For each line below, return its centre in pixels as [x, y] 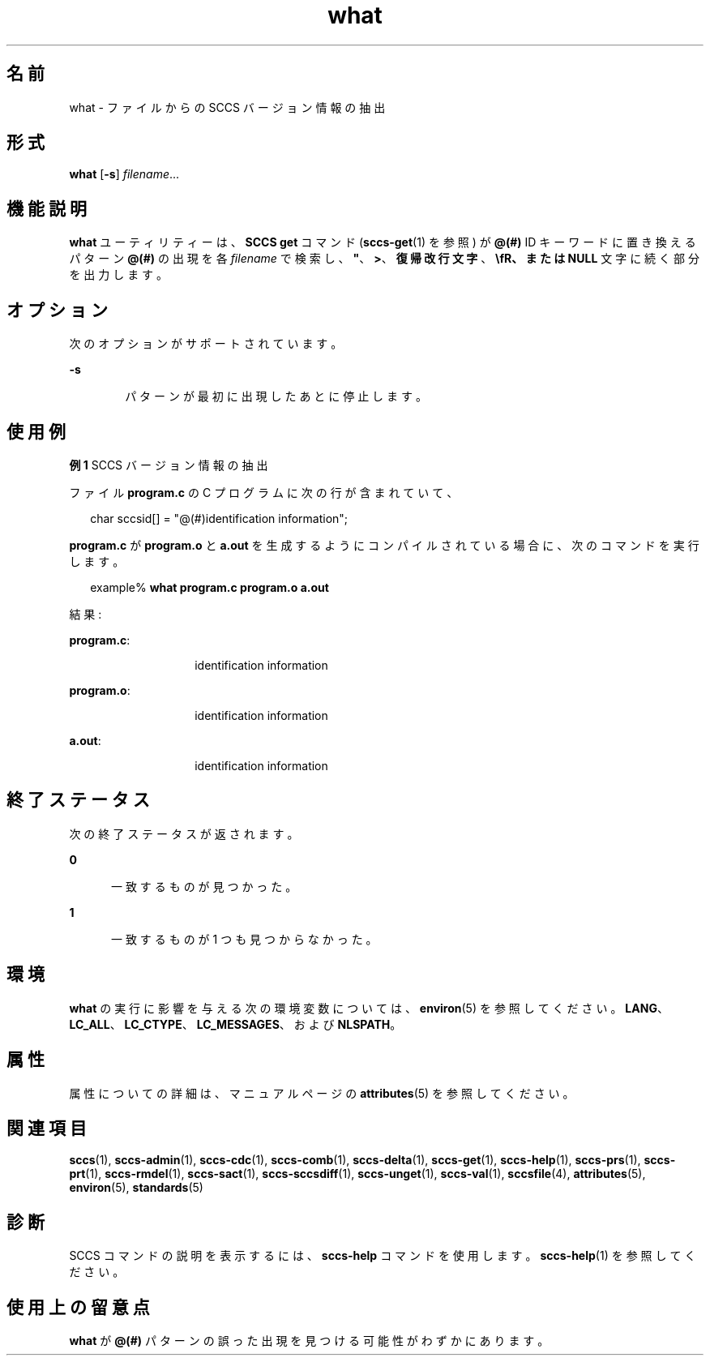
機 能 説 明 [47, 208]
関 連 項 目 [47, 1128]
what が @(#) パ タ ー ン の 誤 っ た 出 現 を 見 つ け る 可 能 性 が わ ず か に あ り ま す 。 [309, 1341]
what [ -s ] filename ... [124, 174]
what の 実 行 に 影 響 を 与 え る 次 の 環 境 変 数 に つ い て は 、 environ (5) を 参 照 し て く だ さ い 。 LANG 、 [369, 1008]
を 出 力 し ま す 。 [119, 275]
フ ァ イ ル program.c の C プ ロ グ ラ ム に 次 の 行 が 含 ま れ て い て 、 [264, 492]
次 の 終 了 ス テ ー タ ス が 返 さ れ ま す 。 [184, 833]
